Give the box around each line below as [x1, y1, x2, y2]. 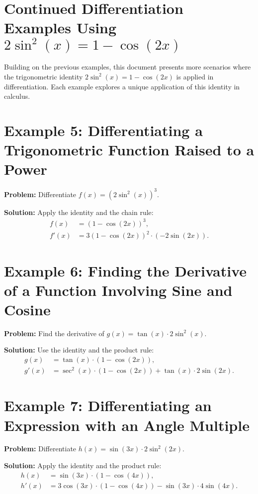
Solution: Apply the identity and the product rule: [4, 460, 162, 471]
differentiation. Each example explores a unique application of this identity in [4, 81, 240, 91]
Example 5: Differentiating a [4, 120, 203, 140]
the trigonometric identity [4, 71, 83, 81]
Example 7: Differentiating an [4, 395, 212, 416]
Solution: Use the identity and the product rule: [4, 345, 154, 355]
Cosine [4, 299, 51, 319]
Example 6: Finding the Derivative [4, 260, 247, 281]
